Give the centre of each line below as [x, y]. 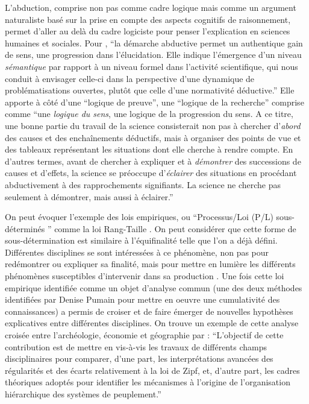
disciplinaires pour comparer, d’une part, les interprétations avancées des [139, 358]
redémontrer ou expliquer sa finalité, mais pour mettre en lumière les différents [150, 264]
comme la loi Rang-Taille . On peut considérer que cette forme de [175, 228]
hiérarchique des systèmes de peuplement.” [83, 394]
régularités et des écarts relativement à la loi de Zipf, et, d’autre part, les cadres [152, 370]
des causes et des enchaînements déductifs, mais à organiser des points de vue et [153, 137]
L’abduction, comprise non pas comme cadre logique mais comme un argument [151, 7]
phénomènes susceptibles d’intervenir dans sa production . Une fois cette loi [145, 276]
